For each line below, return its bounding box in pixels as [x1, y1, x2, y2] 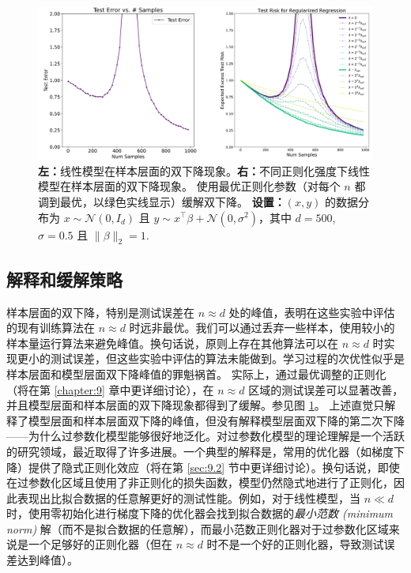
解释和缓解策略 [6, 266, 123, 291]
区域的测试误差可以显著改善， [248, 381, 404, 398]
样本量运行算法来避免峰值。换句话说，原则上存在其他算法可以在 [6, 334, 338, 351]
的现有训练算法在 [6, 319, 95, 336]
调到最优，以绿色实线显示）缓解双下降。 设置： [38, 193, 285, 209]
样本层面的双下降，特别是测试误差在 [6, 303, 194, 320]
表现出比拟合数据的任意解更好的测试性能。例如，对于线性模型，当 [17, 489, 360, 506]
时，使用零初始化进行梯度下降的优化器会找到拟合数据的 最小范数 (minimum [6, 505, 394, 522]
